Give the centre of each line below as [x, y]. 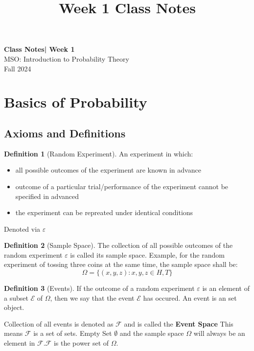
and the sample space [152, 333]
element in [20, 343]
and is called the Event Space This [179, 323]
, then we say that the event [92, 297]
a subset [16, 297]
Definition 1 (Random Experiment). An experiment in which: [99, 153]
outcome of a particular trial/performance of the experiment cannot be [122, 186]
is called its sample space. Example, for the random [147, 254]
